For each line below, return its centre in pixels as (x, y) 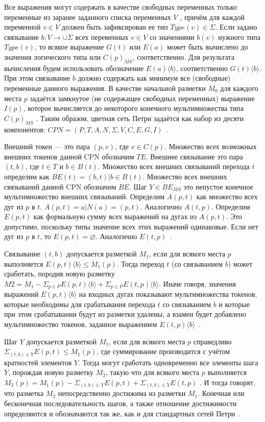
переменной (22, 27)
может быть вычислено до (207, 47)
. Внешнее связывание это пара (194, 156)
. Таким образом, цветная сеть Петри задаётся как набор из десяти (140, 118)
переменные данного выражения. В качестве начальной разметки (105, 88)
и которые (234, 304)
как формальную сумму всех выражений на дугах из (115, 216)
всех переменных (102, 37)
